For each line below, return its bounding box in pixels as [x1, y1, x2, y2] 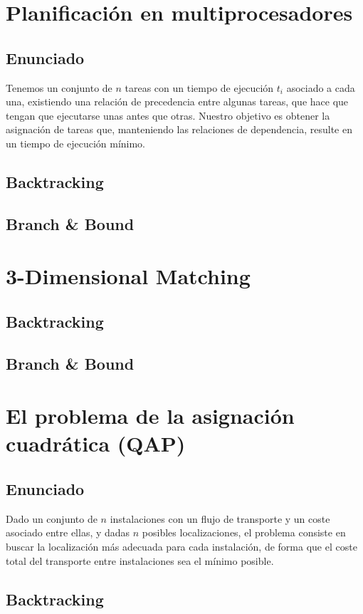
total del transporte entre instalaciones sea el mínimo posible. [6, 553, 274, 568]
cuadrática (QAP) [6, 429, 186, 458]
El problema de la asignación [6, 401, 295, 430]
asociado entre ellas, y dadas [6, 525, 130, 540]
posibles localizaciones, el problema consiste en [142, 525, 346, 540]
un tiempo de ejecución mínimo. [6, 135, 145, 150]
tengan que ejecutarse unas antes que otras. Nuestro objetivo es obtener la [6, 108, 330, 123]
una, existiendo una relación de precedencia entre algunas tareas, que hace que [6, 94, 349, 109]
